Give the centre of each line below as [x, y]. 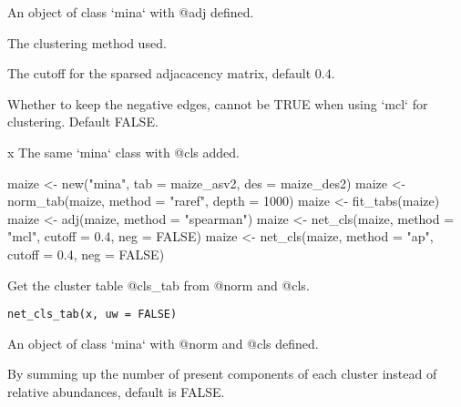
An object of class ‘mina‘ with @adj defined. [131, 12]
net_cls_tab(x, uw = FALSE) [92, 315]
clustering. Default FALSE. [83, 122]
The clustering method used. [87, 42]
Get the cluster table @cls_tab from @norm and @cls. [159, 285]
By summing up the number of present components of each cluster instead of [222, 374]
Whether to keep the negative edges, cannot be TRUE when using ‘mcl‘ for [218, 103]
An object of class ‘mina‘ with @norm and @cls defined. [163, 343]
